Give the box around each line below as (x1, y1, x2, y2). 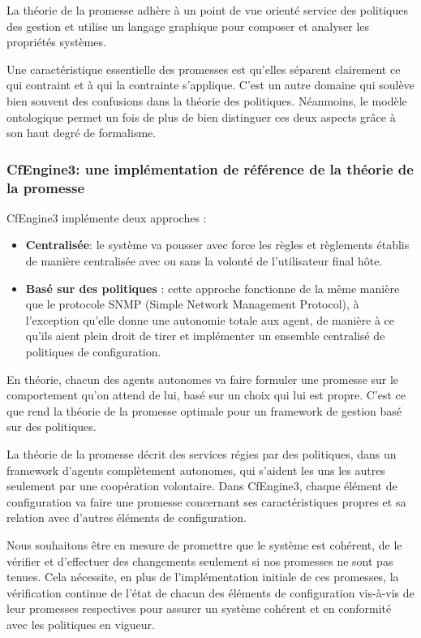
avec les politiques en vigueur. (6, 615, 155, 632)
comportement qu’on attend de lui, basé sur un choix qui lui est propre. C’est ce (6, 386, 406, 403)
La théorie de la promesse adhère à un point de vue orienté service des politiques (6, 2, 409, 18)
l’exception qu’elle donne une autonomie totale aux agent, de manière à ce (25, 311, 395, 328)
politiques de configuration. (25, 343, 161, 360)
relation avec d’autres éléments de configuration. (6, 509, 247, 526)
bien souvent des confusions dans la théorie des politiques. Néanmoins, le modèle (6, 92, 407, 109)
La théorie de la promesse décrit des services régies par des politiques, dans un (6, 446, 397, 463)
